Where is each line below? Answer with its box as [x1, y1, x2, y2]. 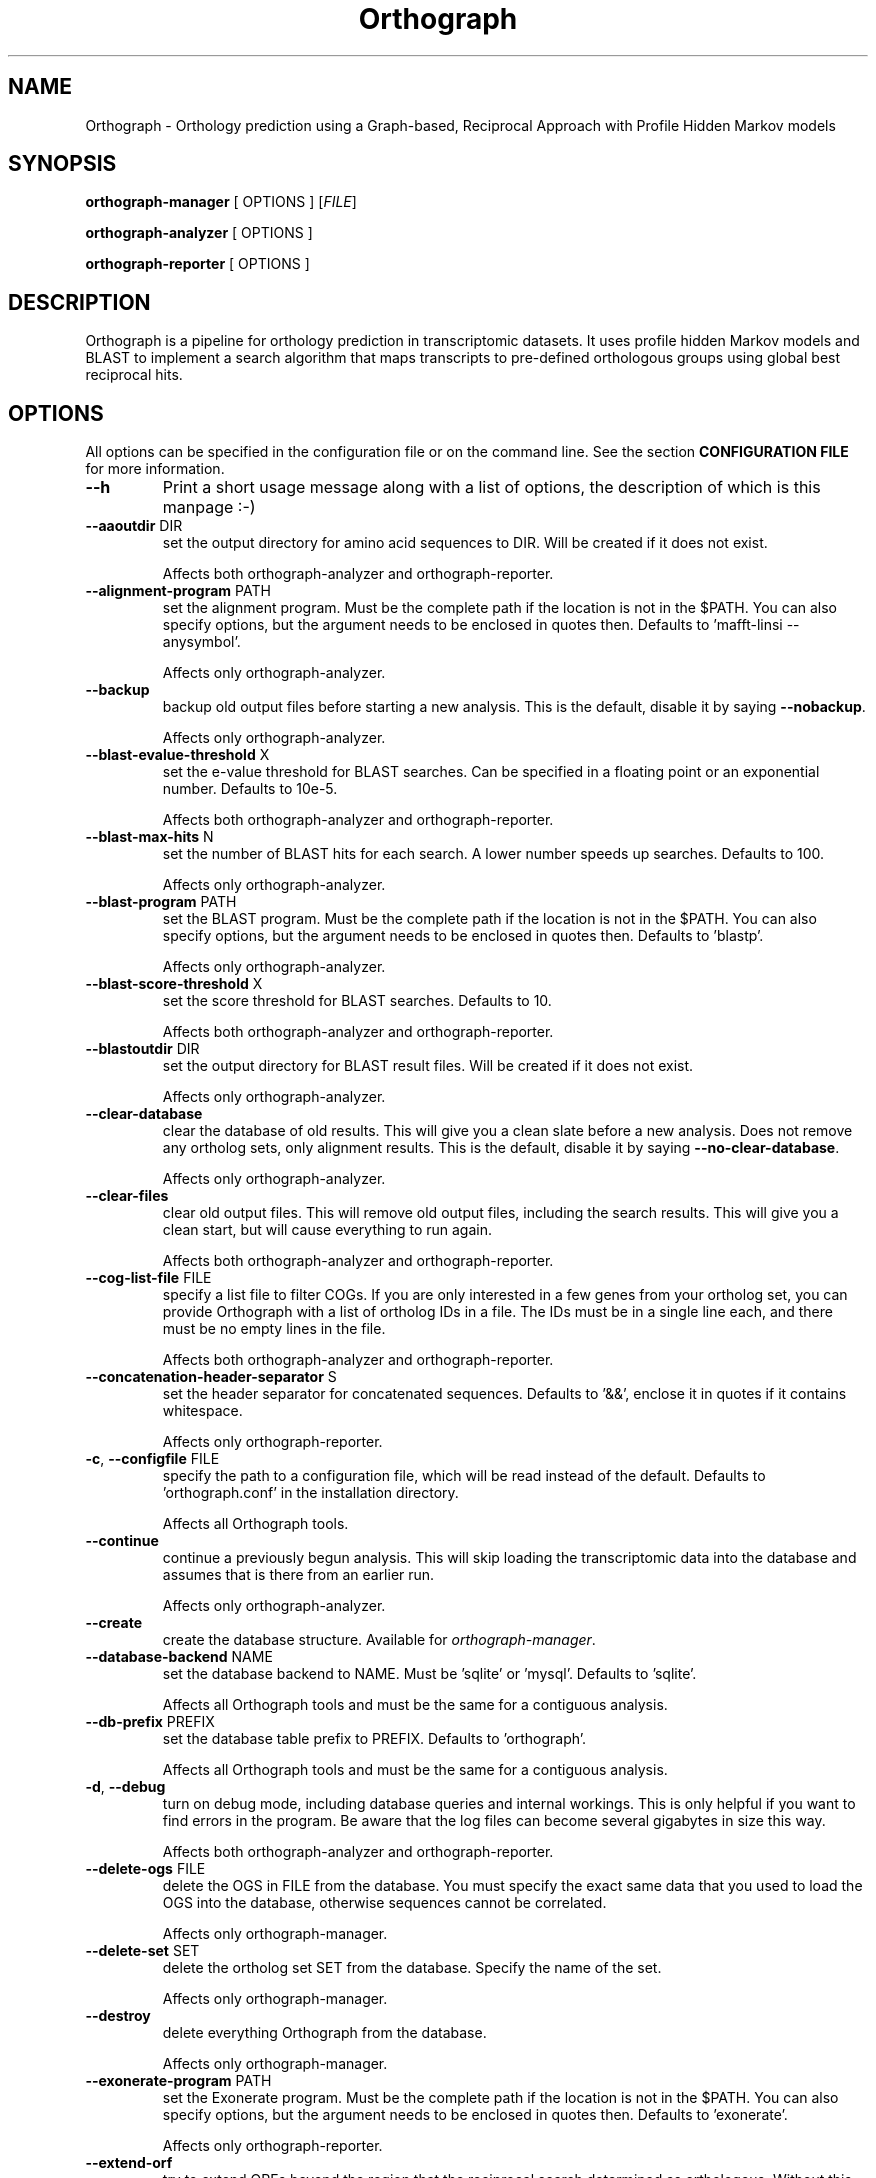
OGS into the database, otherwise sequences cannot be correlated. [162, 1894, 607, 1912]
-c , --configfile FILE [85, 1450, 220, 1468]
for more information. [85, 460, 225, 478]
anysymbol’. [162, 633, 241, 651]
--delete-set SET [85, 1942, 200, 1960]
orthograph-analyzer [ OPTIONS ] [85, 224, 313, 242]
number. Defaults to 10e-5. [162, 780, 338, 798]
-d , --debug [85, 1778, 166, 1796]
